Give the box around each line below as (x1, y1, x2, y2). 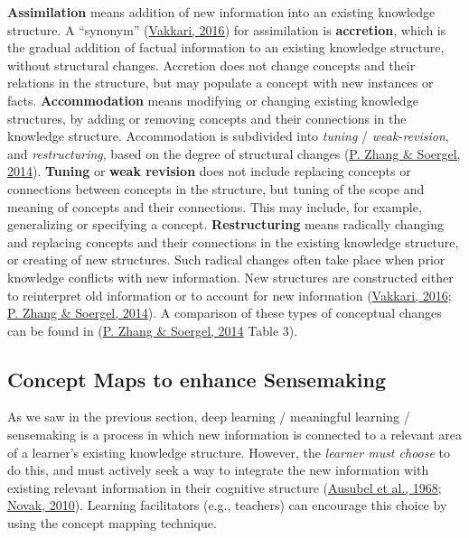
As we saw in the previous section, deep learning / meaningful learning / (7, 407, 410, 426)
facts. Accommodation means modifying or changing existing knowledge (7, 90, 418, 109)
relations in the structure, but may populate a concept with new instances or (7, 73, 434, 92)
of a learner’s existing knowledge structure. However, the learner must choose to (7, 442, 450, 461)
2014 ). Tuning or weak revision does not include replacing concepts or (7, 162, 411, 181)
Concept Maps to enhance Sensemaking (7, 365, 386, 393)
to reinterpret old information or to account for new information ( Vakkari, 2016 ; (7, 285, 452, 304)
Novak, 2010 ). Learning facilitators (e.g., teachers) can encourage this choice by (7, 496, 447, 515)
